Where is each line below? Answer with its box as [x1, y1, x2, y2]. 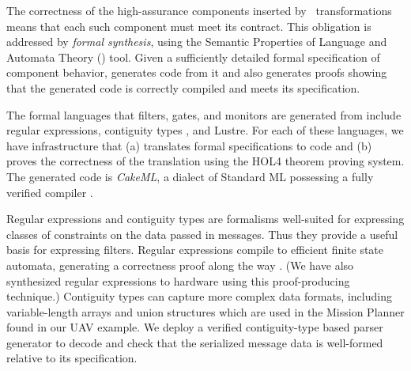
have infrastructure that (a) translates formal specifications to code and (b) [6, 137, 372, 153]
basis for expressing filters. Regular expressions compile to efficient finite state [6, 241, 384, 258]
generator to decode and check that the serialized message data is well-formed [6, 334, 383, 350]
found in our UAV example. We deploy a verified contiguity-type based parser [6, 319, 383, 335]
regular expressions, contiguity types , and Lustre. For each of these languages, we [6, 122, 404, 138]
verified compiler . [6, 184, 93, 200]
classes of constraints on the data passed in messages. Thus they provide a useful [6, 225, 398, 242]
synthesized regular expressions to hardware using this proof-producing [6, 272, 350, 289]
